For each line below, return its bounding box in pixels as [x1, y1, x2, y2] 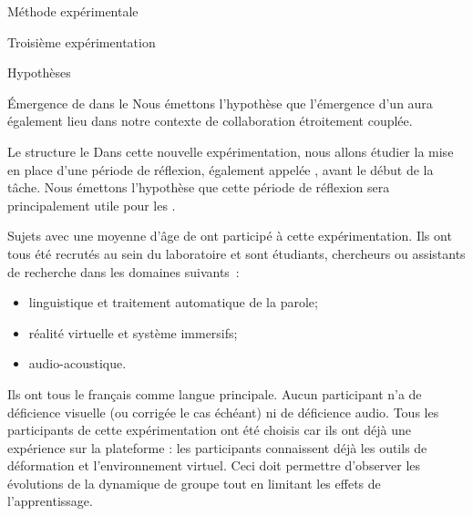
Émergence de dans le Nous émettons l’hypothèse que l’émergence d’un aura [7, 93, 433, 112]
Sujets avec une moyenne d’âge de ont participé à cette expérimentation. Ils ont [7, 226, 452, 245]
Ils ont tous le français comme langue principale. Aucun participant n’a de [7, 384, 422, 403]
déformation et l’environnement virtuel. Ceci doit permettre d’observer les [7, 456, 421, 475]
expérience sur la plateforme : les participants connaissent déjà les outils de [7, 438, 427, 457]
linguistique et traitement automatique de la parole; [28, 293, 318, 312]
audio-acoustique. [28, 354, 127, 373]
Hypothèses [7, 63, 71, 82]
